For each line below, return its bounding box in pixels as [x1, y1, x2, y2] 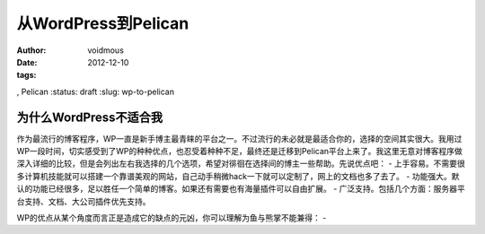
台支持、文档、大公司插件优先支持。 [16, 195, 151, 206]
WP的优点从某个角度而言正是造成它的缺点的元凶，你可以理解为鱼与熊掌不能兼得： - [16, 212, 327, 223]
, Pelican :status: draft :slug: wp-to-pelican [16, 86, 175, 97]
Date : [16, 56, 38, 67]
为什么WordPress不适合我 [16, 109, 163, 125]
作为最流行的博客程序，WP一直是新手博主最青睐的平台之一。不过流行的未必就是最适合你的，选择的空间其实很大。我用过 [16, 133, 463, 143]
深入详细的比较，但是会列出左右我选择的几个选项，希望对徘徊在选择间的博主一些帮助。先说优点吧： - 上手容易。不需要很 [16, 158, 466, 169]
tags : [16, 70, 37, 81]
